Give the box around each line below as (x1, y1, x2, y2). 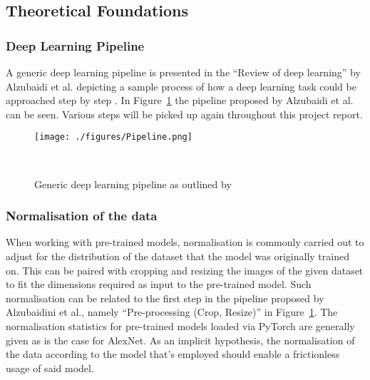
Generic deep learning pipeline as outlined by (34, 176, 232, 191)
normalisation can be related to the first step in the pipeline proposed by (6, 290, 324, 305)
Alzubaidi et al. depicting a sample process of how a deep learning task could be (6, 78, 356, 93)
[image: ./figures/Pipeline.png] (34, 132, 192, 143)
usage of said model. (6, 360, 94, 375)
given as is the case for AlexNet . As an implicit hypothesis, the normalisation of (6, 332, 355, 347)
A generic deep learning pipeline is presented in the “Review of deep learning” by (6, 65, 361, 79)
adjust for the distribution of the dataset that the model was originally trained (6, 249, 349, 264)
